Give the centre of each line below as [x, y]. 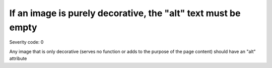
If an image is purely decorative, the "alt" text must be [125, 13]
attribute [18, 58]
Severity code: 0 [26, 42]
